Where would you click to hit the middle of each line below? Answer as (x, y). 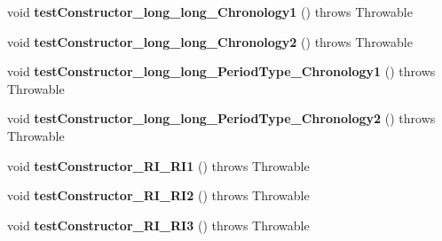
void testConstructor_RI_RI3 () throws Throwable (158, 225)
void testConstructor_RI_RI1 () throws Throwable (158, 165)
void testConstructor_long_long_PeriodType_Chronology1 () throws (221, 71)
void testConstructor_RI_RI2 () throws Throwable (158, 195)
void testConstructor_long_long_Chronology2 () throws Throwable (210, 41)
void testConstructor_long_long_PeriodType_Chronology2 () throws (221, 118)
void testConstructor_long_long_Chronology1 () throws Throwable (210, 12)
